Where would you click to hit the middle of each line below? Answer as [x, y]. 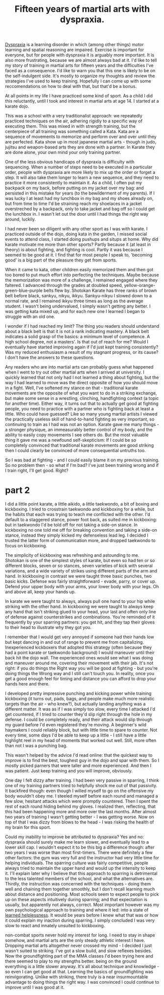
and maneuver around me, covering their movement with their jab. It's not [79, 663]
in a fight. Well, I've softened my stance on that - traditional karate [72, 388]
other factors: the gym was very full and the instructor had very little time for [82, 858]
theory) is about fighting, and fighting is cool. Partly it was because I [74, 250]
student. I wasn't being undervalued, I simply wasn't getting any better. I [78, 306]
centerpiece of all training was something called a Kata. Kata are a [72, 132]
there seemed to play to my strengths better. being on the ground [71, 961]
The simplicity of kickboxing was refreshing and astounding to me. [72, 555]
